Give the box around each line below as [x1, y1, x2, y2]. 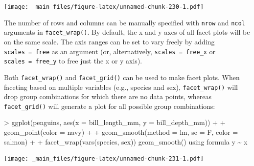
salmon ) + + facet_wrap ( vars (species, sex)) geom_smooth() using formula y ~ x [4, 136, 248, 146]
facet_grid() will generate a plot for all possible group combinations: [4, 101, 215, 111]
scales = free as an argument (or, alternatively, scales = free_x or [4, 46, 216, 56]
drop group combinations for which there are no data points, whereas [4, 91, 211, 102]
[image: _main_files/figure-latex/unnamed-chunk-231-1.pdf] [4, 155, 204, 163]
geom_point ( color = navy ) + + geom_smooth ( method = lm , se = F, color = [4, 127, 238, 137]
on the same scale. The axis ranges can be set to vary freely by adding [4, 36, 215, 46]
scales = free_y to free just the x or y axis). [4, 56, 142, 66]
